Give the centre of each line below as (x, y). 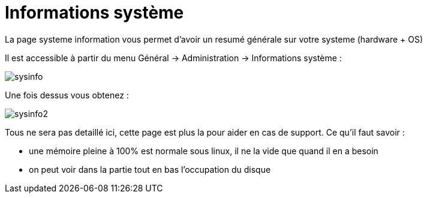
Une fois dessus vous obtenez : (67, 95)
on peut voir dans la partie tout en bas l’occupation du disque (150, 169)
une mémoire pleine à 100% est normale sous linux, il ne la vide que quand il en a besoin (204, 151)
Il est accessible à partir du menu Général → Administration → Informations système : (173, 58)
